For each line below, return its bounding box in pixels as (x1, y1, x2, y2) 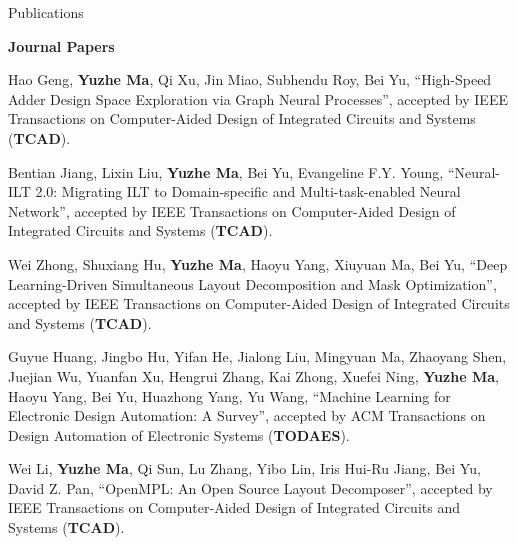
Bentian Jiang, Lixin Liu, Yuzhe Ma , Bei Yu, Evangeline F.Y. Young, (8, 161, 444, 182)
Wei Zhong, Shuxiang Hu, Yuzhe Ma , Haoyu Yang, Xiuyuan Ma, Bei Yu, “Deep (8, 253, 508, 274)
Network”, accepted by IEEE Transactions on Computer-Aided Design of (8, 200, 456, 221)
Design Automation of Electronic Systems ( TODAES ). (8, 424, 350, 445)
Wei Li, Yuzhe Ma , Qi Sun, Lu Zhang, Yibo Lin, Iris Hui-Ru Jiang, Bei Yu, (8, 458, 481, 479)
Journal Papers (8, 35, 115, 56)
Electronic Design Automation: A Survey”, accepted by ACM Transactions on (8, 405, 486, 426)
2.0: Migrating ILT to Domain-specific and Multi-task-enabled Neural (35, 181, 461, 202)
